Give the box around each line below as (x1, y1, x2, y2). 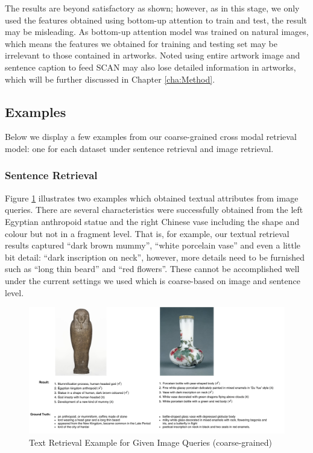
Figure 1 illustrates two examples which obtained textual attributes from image (5, 191, 299, 204)
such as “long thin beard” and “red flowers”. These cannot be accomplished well (5, 262, 300, 275)
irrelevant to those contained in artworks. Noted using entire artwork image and (5, 49, 300, 62)
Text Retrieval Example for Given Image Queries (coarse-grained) (29, 436, 272, 448)
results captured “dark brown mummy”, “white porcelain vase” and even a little (5, 239, 301, 252)
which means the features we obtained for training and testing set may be (5, 37, 277, 49)
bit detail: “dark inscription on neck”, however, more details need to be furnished (5, 250, 305, 263)
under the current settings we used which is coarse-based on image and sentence (5, 274, 300, 287)
